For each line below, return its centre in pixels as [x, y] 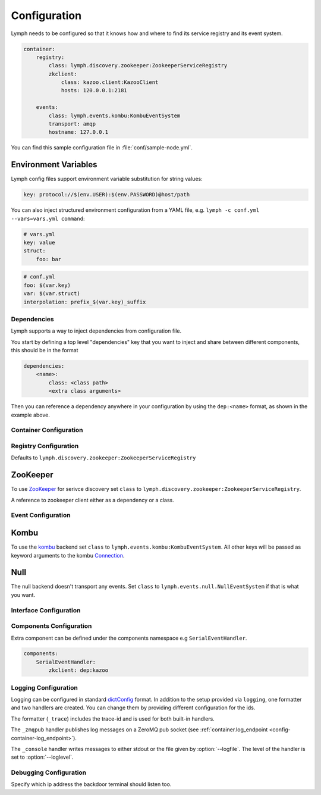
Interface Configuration [46, 610]
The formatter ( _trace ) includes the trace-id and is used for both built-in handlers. [113, 719]
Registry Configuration [45, 446]
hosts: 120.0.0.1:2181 [94, 90]
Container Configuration [47, 430]
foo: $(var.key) [47, 285]
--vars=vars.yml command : [48, 218]
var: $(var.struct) [52, 294]
